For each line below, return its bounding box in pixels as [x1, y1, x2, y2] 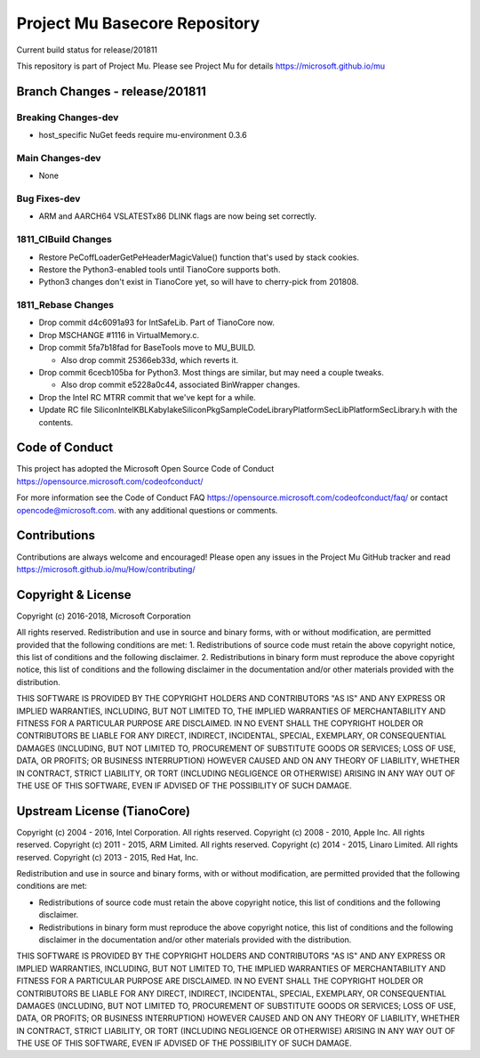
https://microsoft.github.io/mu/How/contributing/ [16, 563, 196, 574]
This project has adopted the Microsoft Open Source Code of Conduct [16, 464, 275, 474]
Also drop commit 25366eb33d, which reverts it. [60, 354, 239, 365]
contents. [38, 416, 74, 427]
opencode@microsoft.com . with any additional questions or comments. [16, 505, 278, 515]
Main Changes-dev [16, 151, 101, 164]
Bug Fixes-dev [16, 192, 81, 205]
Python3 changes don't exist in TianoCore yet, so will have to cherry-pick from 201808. [38, 277, 359, 287]
